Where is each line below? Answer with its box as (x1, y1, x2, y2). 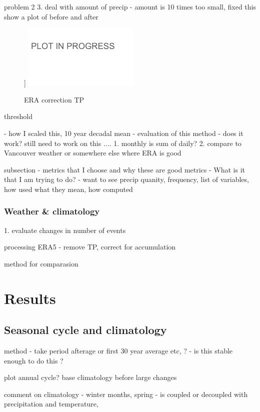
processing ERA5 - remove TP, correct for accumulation (4, 241, 176, 252)
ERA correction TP (24, 94, 84, 104)
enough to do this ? (4, 355, 63, 365)
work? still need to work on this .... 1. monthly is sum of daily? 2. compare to (4, 137, 241, 148)
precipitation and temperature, (4, 398, 98, 409)
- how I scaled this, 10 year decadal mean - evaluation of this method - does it (4, 127, 243, 138)
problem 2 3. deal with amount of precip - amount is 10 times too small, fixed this (4, 1, 256, 11)
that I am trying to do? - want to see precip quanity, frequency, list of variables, (4, 174, 249, 184)
